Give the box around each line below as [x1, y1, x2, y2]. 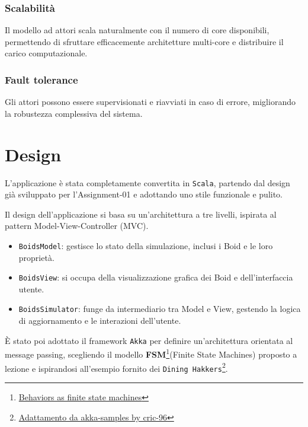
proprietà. [18, 251, 54, 263]
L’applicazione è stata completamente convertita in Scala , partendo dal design [5, 176, 290, 189]
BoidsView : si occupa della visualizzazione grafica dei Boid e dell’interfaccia [18, 271, 293, 283]
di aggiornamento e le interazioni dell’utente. [18, 314, 181, 327]
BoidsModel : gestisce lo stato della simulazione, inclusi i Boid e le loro [18, 239, 273, 251]
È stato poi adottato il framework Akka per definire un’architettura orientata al [5, 334, 293, 346]
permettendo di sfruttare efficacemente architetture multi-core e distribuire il [5, 35, 284, 47]
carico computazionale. [5, 47, 88, 59]
